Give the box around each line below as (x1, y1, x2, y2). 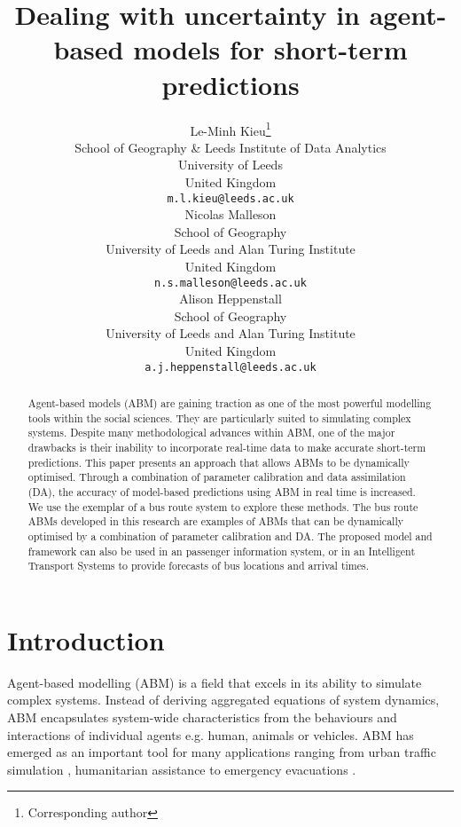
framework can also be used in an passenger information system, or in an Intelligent (27, 543, 416, 558)
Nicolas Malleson (184, 205, 277, 224)
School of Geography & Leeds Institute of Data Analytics (74, 138, 387, 156)
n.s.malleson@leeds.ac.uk (154, 276, 307, 289)
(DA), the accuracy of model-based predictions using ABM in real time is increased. (27, 484, 416, 499)
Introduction (7, 621, 165, 658)
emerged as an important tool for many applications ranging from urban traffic (7, 743, 436, 761)
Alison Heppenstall (179, 289, 282, 308)
